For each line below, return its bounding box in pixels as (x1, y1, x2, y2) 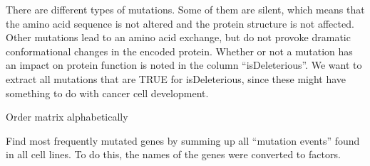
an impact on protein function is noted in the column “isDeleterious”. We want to (6, 57, 362, 72)
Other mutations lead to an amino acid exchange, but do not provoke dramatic (6, 30, 351, 45)
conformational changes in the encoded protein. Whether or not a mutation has (6, 43, 353, 58)
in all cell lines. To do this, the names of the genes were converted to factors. (6, 147, 341, 162)
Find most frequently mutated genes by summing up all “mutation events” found (6, 133, 360, 148)
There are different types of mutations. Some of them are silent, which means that (6, 2, 365, 16)
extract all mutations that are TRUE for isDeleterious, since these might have (6, 71, 346, 86)
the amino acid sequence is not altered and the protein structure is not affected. (6, 16, 354, 31)
